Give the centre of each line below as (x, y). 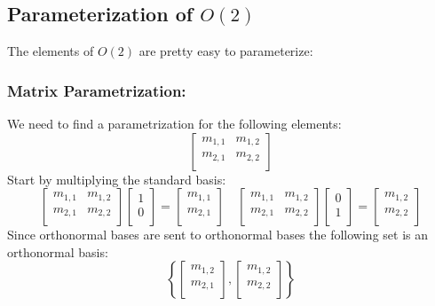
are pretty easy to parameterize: (226, 51)
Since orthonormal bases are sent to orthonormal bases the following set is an (217, 235)
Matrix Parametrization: (97, 90)
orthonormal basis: (58, 251)
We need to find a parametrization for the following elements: (174, 124)
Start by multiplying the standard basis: (117, 179)
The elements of (51, 51)
